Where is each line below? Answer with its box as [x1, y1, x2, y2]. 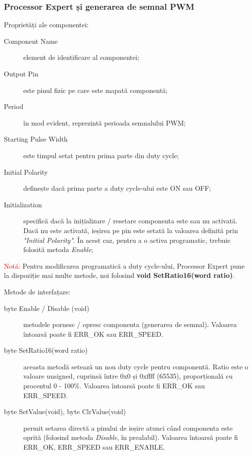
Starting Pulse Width [4, 134, 68, 144]
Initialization [4, 199, 42, 209]
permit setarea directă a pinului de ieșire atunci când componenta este [23, 422, 233, 433]
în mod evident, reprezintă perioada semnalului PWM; [23, 117, 186, 127]
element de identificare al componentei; [23, 52, 139, 62]
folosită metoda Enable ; [23, 244, 93, 255]
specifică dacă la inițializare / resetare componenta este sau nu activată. [23, 216, 237, 226]
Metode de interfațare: [4, 286, 70, 296]
